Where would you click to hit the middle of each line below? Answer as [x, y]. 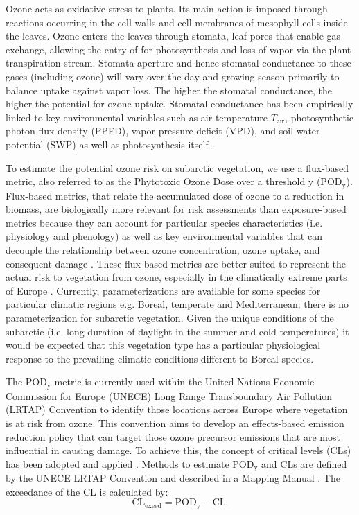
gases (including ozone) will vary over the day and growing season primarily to [173, 76]
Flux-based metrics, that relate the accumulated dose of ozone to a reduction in [175, 195]
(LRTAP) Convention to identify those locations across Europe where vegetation [177, 409]
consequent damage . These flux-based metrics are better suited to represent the [176, 263]
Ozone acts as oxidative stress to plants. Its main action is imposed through [167, 8]
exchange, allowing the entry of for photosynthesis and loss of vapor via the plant [178, 49]
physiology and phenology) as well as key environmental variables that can [164, 236]
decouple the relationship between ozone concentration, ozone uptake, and [163, 249]
